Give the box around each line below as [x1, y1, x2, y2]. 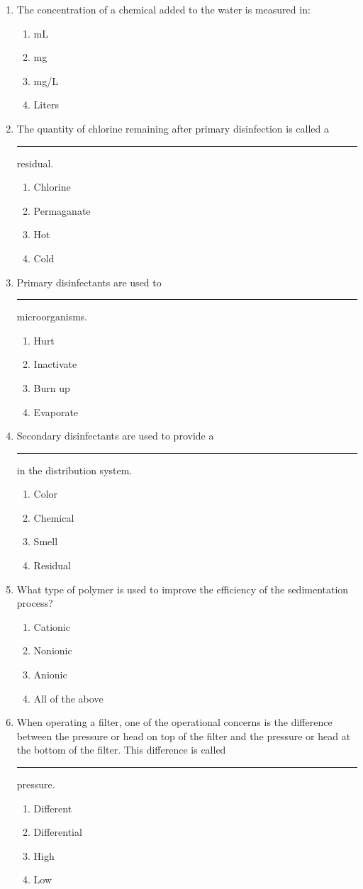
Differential [33, 824, 82, 839]
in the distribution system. [16, 462, 133, 477]
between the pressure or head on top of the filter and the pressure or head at [16, 728, 351, 743]
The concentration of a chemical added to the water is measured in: [16, 2, 311, 16]
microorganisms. [16, 309, 88, 324]
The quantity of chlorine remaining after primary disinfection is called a [16, 121, 330, 135]
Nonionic [33, 643, 72, 658]
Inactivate [33, 357, 77, 371]
